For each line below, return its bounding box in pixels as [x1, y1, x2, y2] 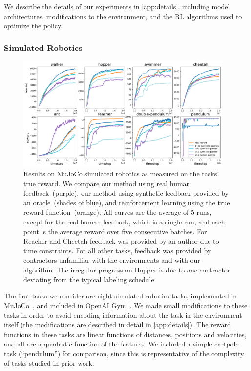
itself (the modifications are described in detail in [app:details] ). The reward [4, 319, 231, 329]
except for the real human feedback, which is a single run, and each [23, 217, 225, 226]
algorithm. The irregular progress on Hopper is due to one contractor [23, 264, 230, 274]
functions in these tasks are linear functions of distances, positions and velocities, [4, 329, 247, 339]
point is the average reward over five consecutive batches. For [23, 226, 207, 236]
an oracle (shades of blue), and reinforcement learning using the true [23, 197, 230, 207]
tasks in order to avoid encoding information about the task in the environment [4, 310, 242, 320]
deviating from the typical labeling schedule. [23, 274, 156, 284]
